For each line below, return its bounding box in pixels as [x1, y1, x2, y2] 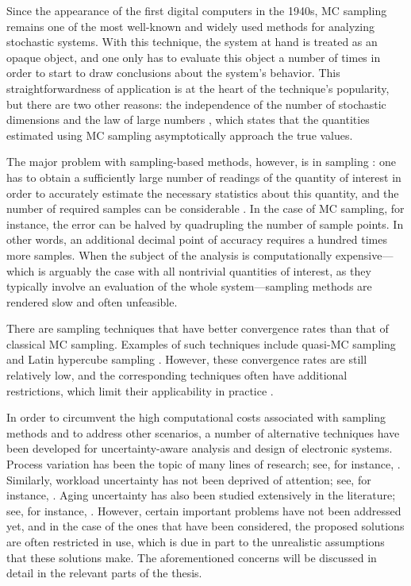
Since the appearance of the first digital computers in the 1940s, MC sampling [6, 2, 387, 18]
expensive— [336, 246, 394, 263]
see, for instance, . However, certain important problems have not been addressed [6, 502, 401, 519]
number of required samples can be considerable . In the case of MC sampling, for [6, 200, 405, 217]
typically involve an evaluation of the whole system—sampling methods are [6, 278, 372, 295]
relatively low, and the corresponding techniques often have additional [6, 367, 348, 384]
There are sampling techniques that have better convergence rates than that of [6, 320, 389, 337]
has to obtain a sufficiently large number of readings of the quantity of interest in [6, 168, 401, 185]
